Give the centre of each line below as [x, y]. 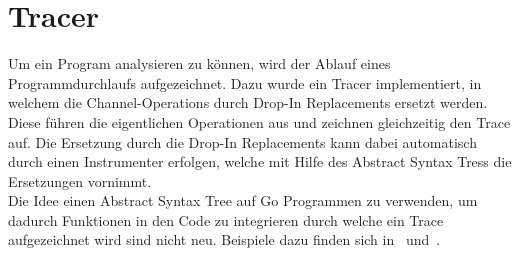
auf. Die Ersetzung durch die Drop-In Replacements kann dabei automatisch [242, 141]
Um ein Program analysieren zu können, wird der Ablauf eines [199, 63]
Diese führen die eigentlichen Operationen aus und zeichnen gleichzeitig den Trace [259, 121]
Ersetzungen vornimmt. [80, 180]
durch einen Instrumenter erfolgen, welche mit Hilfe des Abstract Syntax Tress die [260, 161]
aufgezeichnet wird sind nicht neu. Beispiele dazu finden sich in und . [224, 239]
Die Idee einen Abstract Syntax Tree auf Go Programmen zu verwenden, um [243, 200]
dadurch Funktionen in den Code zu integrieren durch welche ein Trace [226, 219]
